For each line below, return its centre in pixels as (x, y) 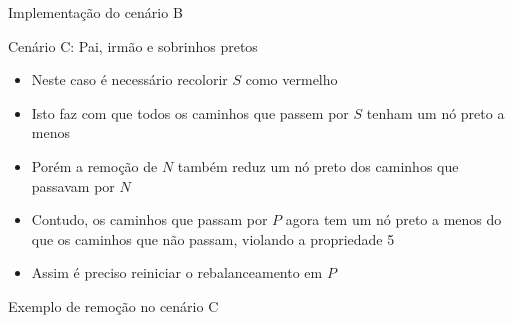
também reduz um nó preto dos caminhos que (318, 165)
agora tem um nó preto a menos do (393, 219)
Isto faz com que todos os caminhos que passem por (190, 112)
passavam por (73, 185)
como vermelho (291, 79)
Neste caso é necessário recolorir (129, 79)
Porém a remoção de (94, 165)
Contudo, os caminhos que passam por (149, 219)
